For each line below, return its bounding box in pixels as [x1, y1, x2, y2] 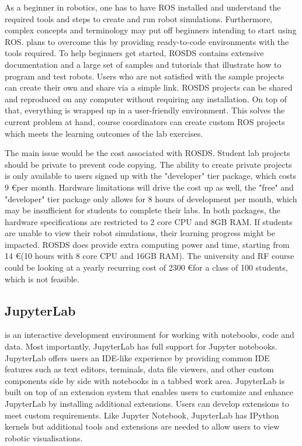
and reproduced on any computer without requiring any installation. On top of [5, 92, 287, 105]
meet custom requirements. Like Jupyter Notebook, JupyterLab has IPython [5, 409, 279, 421]
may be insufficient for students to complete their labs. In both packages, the [5, 204, 280, 216]
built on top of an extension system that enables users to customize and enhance [5, 386, 294, 398]
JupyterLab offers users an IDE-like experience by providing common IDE [5, 351, 270, 364]
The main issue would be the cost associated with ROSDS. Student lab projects [5, 147, 290, 159]
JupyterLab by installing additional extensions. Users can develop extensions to [5, 397, 289, 410]
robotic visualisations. [5, 431, 83, 444]
